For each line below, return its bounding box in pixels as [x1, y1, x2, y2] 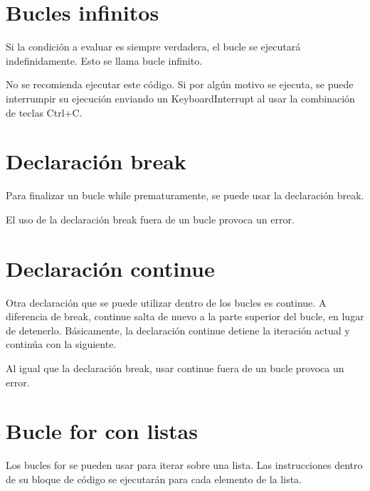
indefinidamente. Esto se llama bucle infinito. [6, 53, 203, 68]
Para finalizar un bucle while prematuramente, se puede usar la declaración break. [6, 188, 364, 203]
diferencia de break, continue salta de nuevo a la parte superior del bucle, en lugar [6, 309, 364, 324]
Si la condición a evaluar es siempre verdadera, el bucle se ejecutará [6, 39, 301, 54]
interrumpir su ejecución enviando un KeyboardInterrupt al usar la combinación [6, 90, 355, 105]
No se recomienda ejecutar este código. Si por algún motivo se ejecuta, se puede [6, 77, 354, 92]
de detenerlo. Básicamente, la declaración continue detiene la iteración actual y [6, 322, 350, 337]
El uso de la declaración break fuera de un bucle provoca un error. [6, 211, 295, 226]
